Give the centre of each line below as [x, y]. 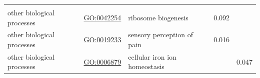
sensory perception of [161, 35]
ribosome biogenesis [158, 17]
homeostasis [146, 66]
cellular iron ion [152, 56]
